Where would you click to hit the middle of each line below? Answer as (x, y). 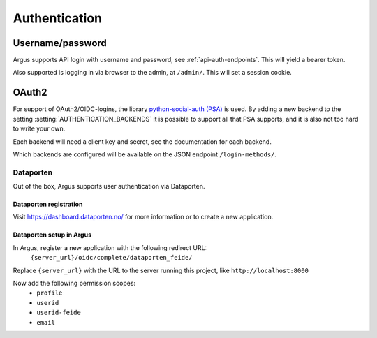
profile (50, 293)
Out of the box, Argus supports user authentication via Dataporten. (109, 186)
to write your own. (39, 128)
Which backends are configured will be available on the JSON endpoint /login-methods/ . (145, 154)
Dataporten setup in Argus (52, 235)
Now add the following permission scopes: (74, 284)
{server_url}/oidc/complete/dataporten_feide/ (111, 258)
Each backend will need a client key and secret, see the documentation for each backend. (142, 141)
